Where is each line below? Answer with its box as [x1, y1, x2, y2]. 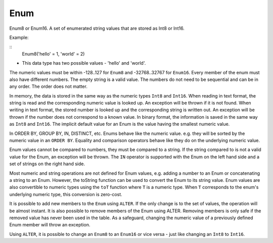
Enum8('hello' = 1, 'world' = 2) [22, 51, 85, 57]
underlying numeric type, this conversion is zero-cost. [9, 191, 122, 197]
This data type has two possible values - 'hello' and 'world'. [22, 60, 146, 66]
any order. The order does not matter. [9, 83, 88, 89]
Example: [9, 34, 29, 40]
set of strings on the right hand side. [9, 161, 85, 167]
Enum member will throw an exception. [9, 222, 90, 228]
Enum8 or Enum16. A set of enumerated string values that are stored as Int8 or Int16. [9, 25, 185, 31]
